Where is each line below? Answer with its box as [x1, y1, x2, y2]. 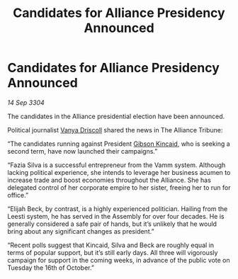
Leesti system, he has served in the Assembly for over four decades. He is [7, 212, 225, 220]
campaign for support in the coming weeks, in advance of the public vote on [7, 256, 230, 264]
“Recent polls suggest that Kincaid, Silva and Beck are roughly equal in [7, 241, 215, 249]
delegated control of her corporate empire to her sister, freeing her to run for [7, 183, 231, 192]
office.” [7, 190, 29, 199]
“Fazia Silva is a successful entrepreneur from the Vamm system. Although [7, 161, 226, 169]
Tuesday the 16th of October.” [7, 263, 94, 272]
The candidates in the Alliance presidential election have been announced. [7, 112, 225, 120]
